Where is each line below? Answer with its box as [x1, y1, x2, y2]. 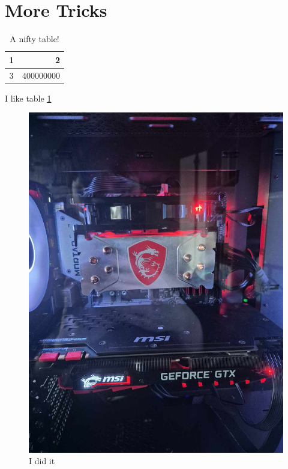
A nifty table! [10, 32, 59, 45]
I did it [29, 455, 55, 467]
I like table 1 [5, 91, 52, 104]
